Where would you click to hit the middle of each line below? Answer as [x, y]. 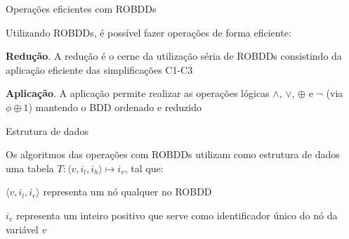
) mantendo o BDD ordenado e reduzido [115, 106]
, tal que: [144, 168]
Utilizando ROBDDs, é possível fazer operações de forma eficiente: [149, 32]
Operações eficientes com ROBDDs [81, 8]
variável [22, 229]
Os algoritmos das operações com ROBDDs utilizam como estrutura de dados [173, 154]
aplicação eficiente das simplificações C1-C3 [99, 69]
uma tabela [30, 168]
